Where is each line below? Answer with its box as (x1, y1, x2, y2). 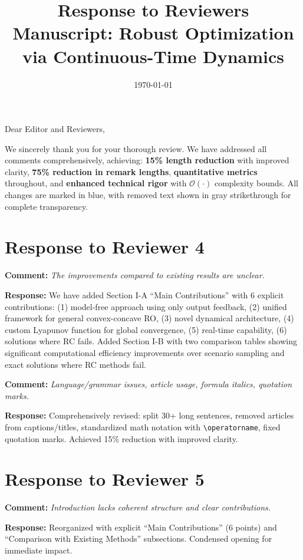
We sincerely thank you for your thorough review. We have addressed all (5, 142, 267, 154)
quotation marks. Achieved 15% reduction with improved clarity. (5, 432, 238, 444)
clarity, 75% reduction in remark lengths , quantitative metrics (5, 165, 258, 177)
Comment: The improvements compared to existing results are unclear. (5, 269, 265, 281)
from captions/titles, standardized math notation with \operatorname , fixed (5, 420, 281, 433)
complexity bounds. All (214, 177, 298, 189)
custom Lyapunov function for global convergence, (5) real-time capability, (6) (5, 323, 287, 335)
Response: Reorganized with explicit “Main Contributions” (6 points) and (5, 521, 277, 533)
